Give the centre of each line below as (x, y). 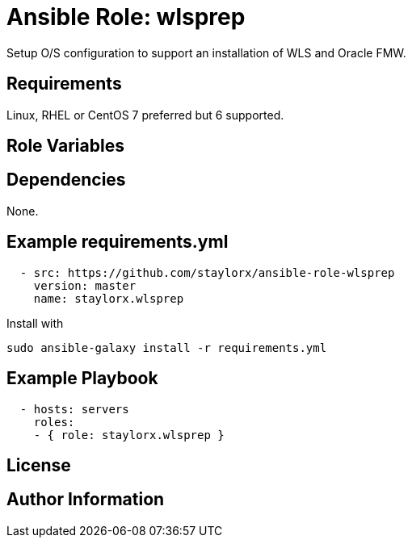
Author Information (86, 500)
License (39, 465)
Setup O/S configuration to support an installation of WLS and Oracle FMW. (206, 52)
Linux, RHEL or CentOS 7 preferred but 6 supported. (145, 115)
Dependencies (66, 180)
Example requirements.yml (118, 242)
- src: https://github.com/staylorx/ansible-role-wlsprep (207, 272)
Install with (35, 323)
